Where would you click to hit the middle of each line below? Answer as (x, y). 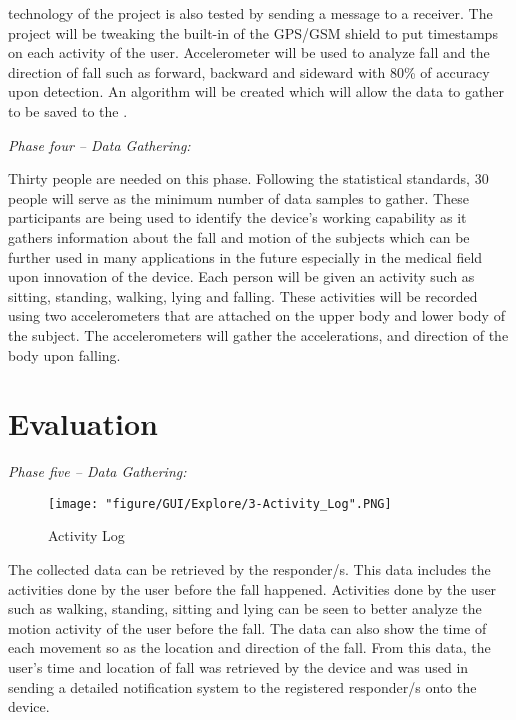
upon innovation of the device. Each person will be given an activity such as (241, 276)
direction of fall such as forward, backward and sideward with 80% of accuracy (249, 71)
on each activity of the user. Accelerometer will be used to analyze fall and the (249, 52)
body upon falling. (64, 354)
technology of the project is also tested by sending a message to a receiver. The (250, 13)
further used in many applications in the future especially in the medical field (245, 256)
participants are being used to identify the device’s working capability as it (237, 217)
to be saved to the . (68, 110)
